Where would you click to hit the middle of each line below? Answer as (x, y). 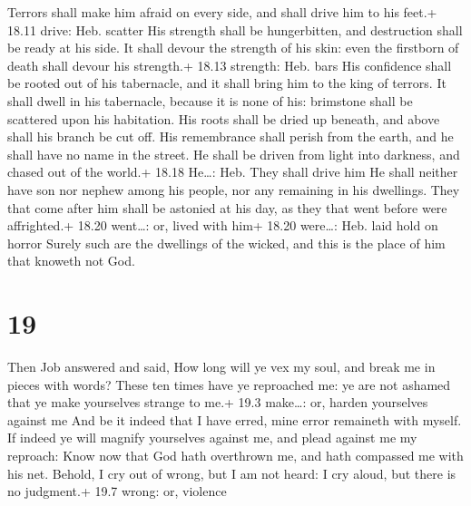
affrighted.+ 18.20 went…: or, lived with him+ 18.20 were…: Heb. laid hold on (223, 225)
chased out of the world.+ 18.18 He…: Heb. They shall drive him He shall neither (233, 172)
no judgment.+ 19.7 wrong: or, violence (117, 491)
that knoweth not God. (71, 261)
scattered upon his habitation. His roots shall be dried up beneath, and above (224, 118)
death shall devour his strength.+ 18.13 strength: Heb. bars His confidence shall (230, 65)
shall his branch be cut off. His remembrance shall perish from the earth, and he (231, 136)
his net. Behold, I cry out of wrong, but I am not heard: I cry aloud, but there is (232, 473)
